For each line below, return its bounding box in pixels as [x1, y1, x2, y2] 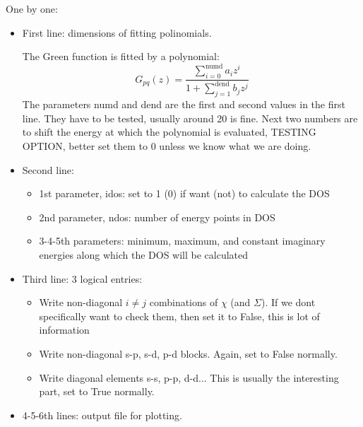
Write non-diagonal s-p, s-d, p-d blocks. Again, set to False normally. [39, 346, 338, 361]
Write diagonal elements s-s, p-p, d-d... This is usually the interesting [39, 370, 339, 385]
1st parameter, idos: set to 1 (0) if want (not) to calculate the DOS [39, 186, 330, 201]
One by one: [6, 1, 58, 16]
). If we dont [261, 295, 316, 310]
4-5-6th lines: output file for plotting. [22, 407, 182, 422]
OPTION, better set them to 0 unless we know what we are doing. [22, 139, 311, 153]
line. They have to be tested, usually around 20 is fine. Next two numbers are [22, 110, 358, 125]
